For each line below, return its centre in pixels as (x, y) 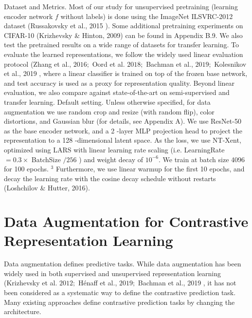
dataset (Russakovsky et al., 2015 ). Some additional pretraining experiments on (124, 26)
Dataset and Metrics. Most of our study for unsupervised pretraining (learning (121, 6)
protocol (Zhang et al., (38, 64)
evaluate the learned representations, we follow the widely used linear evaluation (124, 54)
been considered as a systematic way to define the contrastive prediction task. (120, 292)
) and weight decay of (111, 159)
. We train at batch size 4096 (202, 159)
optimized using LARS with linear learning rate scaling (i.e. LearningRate (114, 149)
